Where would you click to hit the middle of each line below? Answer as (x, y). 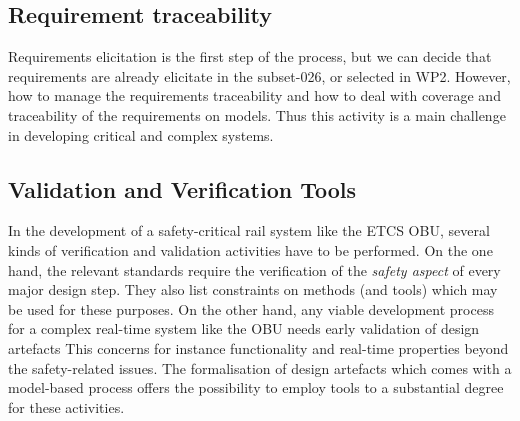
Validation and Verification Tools (182, 188)
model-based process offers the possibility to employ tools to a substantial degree (256, 387)
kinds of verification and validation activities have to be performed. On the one (250, 249)
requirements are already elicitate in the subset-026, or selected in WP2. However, (259, 75)
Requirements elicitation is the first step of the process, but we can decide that (250, 56)
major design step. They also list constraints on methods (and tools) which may (253, 289)
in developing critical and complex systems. (141, 134)
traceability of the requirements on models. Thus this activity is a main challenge (257, 114)
